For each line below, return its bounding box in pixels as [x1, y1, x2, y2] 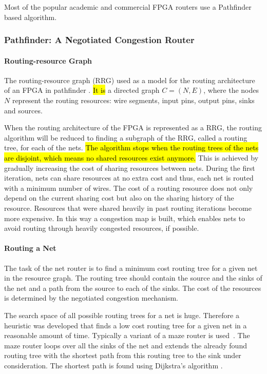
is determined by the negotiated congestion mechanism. [4, 292, 178, 303]
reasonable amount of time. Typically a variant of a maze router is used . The [4, 330, 250, 341]
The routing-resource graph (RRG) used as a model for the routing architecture [4, 74, 255, 85]
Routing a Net [4, 243, 56, 253]
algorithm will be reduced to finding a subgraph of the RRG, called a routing [4, 132, 247, 143]
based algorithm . [4, 11, 57, 22]
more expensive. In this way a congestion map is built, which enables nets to [4, 212, 245, 223]
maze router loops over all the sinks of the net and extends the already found [4, 340, 247, 350]
